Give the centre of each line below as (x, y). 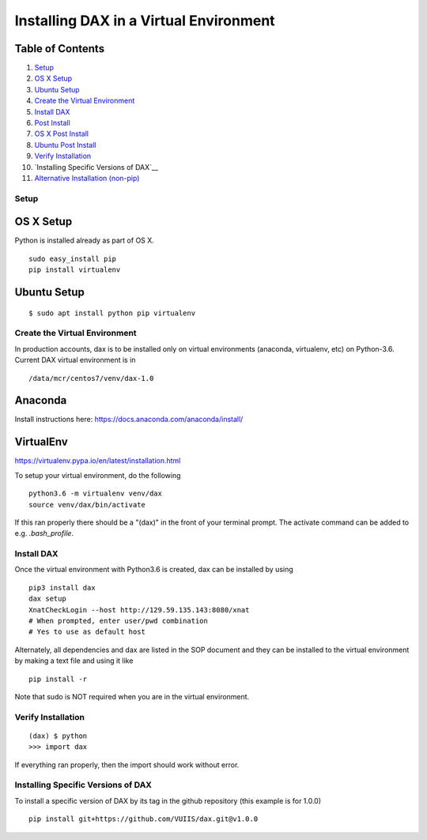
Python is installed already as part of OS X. (84, 240)
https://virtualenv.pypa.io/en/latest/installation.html (98, 461)
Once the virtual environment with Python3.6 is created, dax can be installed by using (154, 570)
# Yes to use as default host (87, 632)
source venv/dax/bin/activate (87, 505)
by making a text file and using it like (74, 661)
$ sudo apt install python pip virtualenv (112, 313)
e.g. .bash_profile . (44, 533)
